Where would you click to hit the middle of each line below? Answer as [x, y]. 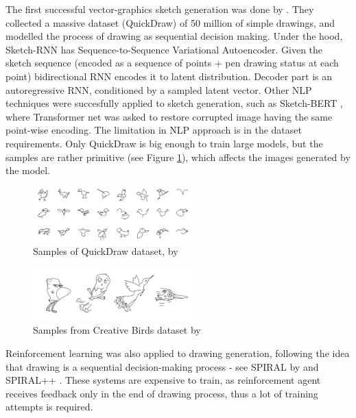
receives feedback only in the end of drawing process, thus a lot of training [162, 393]
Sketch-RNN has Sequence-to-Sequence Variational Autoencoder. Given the [164, 49]
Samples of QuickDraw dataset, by [106, 250]
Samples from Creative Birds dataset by [117, 330]
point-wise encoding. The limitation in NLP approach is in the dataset [154, 130]
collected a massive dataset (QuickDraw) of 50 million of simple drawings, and [170, 22]
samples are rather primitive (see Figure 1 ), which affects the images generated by [178, 157]
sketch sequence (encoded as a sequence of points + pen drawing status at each [172, 63]
